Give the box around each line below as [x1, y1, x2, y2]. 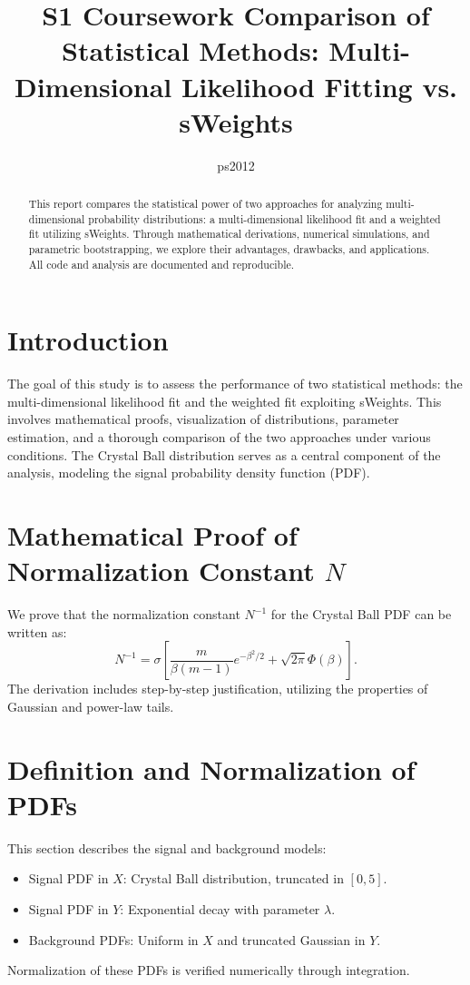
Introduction [7, 321, 169, 359]
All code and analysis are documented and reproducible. [28, 256, 295, 271]
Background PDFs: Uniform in [28, 930, 199, 949]
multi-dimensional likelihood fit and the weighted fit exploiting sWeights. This [7, 391, 442, 410]
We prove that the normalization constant [7, 605, 240, 624]
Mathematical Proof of [7, 517, 298, 554]
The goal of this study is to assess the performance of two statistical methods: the [7, 374, 463, 393]
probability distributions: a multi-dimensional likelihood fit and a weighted [88, 211, 441, 226]
